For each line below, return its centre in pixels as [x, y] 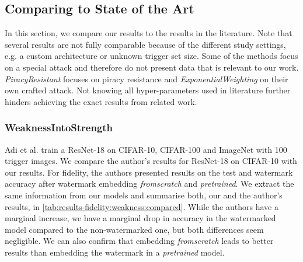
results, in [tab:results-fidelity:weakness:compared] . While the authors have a [142, 206]
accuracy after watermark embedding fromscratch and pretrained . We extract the [149, 184]
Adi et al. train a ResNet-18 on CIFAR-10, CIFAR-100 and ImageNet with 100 [146, 149]
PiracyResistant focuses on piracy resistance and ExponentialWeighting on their [147, 78]
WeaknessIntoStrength [59, 127]
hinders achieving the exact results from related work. [101, 101]
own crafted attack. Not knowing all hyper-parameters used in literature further [148, 90]
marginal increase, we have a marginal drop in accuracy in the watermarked [140, 218]
